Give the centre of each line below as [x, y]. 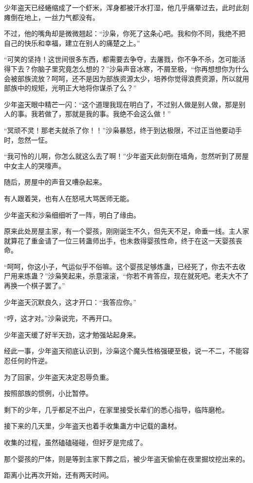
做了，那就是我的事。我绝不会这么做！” [108, 114]
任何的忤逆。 [31, 361]
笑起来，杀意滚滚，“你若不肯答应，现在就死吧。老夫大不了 [155, 276]
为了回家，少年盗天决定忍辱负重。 [58, 377]
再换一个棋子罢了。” [35, 286]
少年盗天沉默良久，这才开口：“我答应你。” [70, 302]
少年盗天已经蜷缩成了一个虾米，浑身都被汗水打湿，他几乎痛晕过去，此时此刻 [126, 7]
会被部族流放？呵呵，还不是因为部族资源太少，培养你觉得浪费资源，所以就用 [126, 78]
